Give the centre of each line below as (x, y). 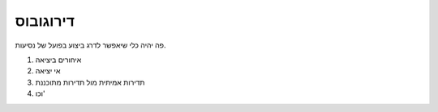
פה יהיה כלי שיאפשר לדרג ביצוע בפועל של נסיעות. (90, 45)
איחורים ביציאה (58, 60)
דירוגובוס (45, 21)
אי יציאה (48, 71)
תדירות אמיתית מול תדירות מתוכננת (90, 82)
